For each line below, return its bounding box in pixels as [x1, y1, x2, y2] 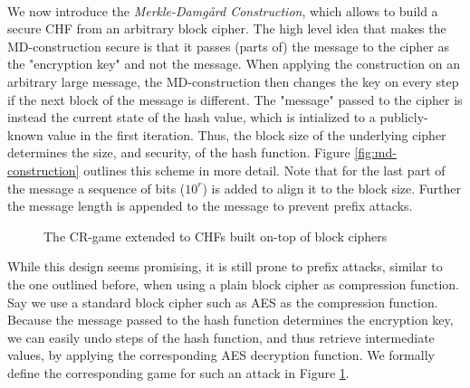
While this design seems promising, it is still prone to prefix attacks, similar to [7, 257, 443, 276]
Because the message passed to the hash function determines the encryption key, [7, 310, 454, 329]
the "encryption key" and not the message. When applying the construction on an [7, 54, 461, 73]
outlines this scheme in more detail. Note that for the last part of [83, 160, 446, 179]
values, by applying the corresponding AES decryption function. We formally [7, 345, 435, 364]
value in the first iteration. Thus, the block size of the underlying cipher [47, 125, 446, 144]
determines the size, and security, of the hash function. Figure [7, 143, 350, 162]
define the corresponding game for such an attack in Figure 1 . [7, 363, 350, 382]
